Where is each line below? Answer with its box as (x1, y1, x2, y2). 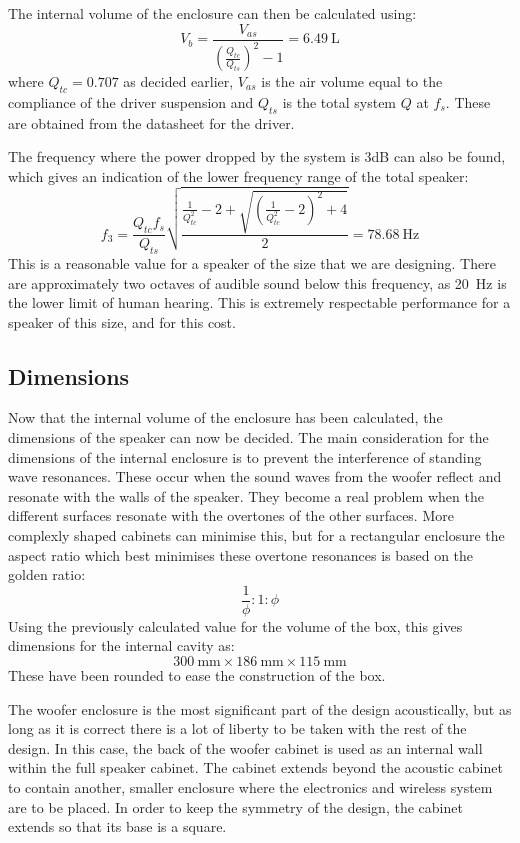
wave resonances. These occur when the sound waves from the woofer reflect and (8, 466, 502, 487)
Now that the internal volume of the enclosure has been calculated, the (8, 407, 443, 428)
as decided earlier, (123, 71, 234, 91)
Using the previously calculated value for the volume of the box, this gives (8, 615, 463, 636)
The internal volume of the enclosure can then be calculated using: (8, 3, 417, 23)
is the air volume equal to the (261, 71, 443, 91)
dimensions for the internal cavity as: (8, 635, 235, 656)
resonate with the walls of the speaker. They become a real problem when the (8, 485, 484, 506)
